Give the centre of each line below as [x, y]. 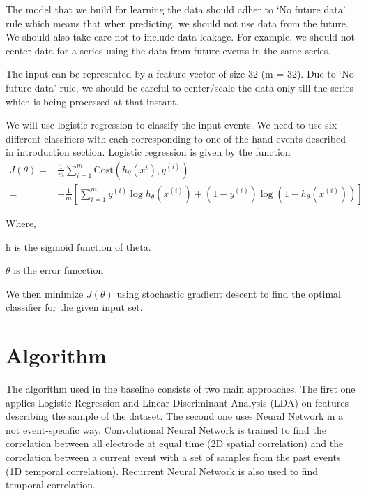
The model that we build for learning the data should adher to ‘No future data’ [176, 9]
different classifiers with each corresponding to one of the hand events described [176, 138]
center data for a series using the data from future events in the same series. [168, 50]
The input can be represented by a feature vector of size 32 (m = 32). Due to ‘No [180, 74]
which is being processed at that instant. [92, 101]
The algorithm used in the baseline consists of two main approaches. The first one [181, 389]
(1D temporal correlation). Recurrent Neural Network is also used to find [162, 471]
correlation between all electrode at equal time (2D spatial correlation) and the [175, 443]
